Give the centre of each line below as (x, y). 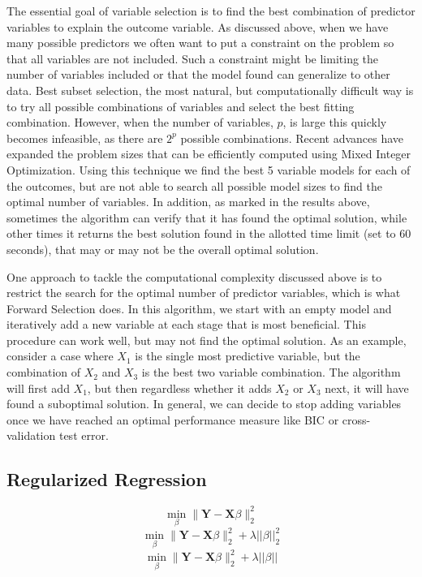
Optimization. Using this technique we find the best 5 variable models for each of (209, 169)
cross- (356, 419)
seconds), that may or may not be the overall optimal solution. (163, 249)
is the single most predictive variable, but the (248, 356)
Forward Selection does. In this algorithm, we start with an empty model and (199, 308)
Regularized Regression (107, 479)
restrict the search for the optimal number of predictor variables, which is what (204, 293)
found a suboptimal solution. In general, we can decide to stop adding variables (204, 404)
